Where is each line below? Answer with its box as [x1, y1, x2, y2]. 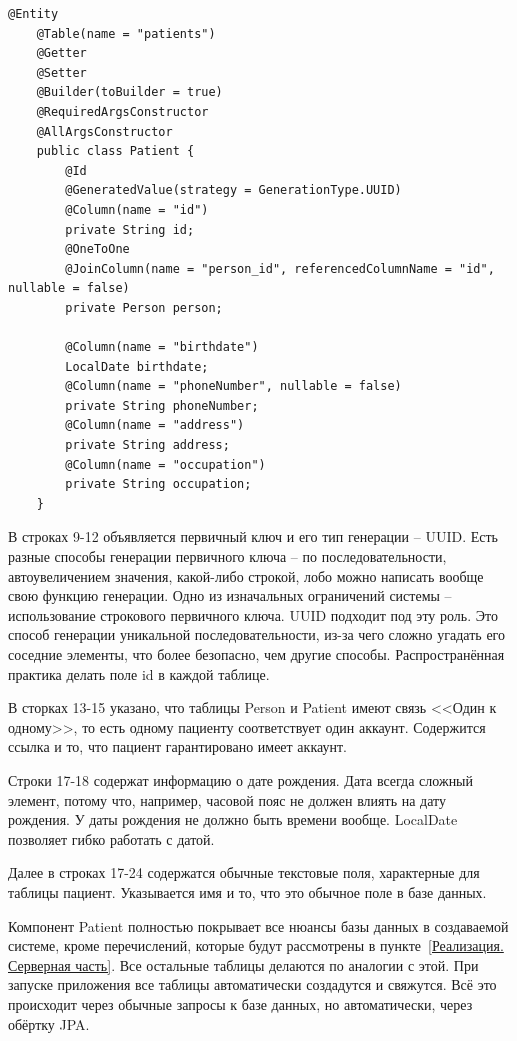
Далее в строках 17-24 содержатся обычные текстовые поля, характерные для [8, 862, 480, 883]
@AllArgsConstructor [36, 124, 173, 139]
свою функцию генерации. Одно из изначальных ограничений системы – [8, 585, 452, 606]
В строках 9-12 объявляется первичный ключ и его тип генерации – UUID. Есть [8, 526, 498, 547]
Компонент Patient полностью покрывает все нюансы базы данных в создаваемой [8, 915, 509, 936]
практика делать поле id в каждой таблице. [8, 663, 270, 684]
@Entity [8, 7, 59, 21]
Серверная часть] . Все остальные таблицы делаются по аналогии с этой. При [8, 954, 479, 975]
